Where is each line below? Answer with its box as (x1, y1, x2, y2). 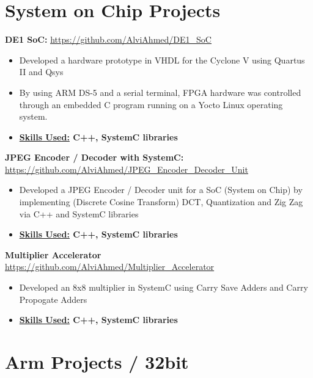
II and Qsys (19, 65, 64, 78)
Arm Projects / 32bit (5, 349, 189, 374)
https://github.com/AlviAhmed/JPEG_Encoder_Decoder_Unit (5, 162, 248, 175)
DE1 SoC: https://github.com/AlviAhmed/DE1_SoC (5, 33, 212, 46)
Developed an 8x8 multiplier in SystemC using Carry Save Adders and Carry (19, 281, 308, 294)
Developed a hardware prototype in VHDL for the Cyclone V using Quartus (19, 53, 305, 66)
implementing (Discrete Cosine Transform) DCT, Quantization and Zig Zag (19, 195, 303, 208)
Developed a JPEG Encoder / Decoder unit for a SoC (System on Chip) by (19, 183, 303, 196)
